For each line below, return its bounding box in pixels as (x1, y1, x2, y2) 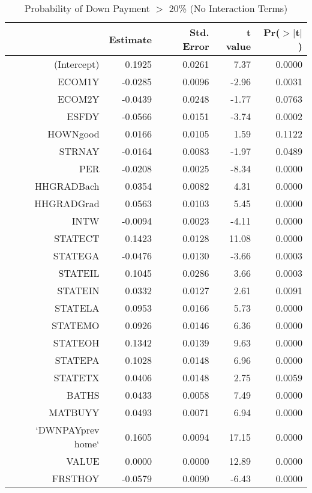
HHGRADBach (35, 179, 100, 193)
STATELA (55, 301, 100, 315)
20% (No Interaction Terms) (169, 1, 288, 15)
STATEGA (53, 249, 100, 262)
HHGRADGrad (34, 196, 100, 210)
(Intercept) (53, 57, 100, 71)
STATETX (53, 371, 100, 384)
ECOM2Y (57, 92, 100, 106)
